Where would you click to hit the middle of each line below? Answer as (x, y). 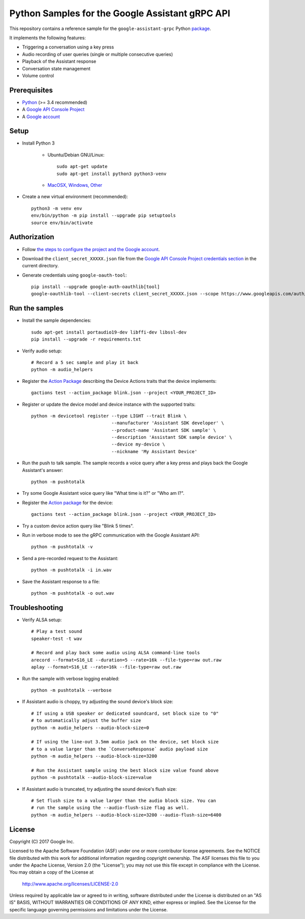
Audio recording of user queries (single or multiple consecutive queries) (98, 54)
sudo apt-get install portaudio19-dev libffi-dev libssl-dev (109, 332)
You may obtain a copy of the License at (52, 872)
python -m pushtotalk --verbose (71, 690)
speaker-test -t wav (57, 638)
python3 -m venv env (57, 208)
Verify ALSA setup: (42, 620)
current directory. (40, 266)
